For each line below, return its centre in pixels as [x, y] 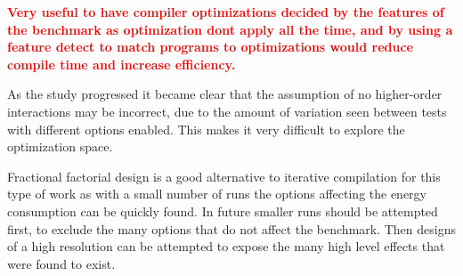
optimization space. [60, 146]
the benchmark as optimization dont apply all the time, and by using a [230, 29]
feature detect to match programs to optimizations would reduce [210, 47]
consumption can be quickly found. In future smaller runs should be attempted [223, 211]
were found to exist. [61, 263]
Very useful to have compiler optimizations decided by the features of [226, 12]
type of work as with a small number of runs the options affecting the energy [217, 194]
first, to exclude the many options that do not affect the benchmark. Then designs [231, 228]
